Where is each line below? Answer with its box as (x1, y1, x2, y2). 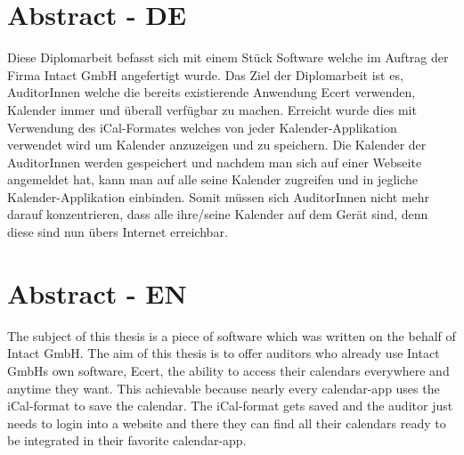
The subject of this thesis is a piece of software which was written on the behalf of (7, 326, 456, 345)
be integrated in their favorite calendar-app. (7, 431, 247, 450)
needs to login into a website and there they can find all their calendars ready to (7, 413, 446, 432)
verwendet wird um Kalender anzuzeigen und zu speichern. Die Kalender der (7, 135, 427, 154)
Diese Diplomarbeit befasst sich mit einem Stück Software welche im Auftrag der (7, 48, 449, 67)
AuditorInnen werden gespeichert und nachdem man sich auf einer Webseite (7, 152, 422, 171)
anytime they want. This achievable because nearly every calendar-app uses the (7, 378, 440, 397)
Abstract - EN (7, 274, 187, 311)
